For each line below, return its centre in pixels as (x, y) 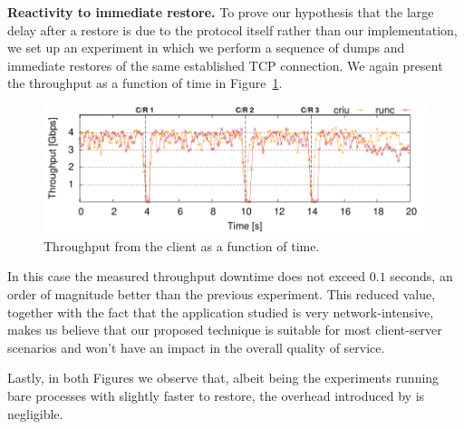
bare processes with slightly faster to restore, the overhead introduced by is (216, 396)
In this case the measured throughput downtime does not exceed (187, 276)
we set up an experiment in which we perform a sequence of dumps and (206, 48)
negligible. (35, 413)
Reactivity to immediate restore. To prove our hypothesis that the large (221, 12)
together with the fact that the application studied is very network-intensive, (221, 312)
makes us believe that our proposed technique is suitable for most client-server (225, 330)
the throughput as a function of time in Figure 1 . (145, 83)
